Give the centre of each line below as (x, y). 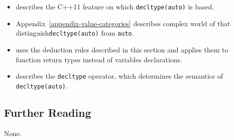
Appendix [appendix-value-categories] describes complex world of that (123, 23)
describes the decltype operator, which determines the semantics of (119, 76)
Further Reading (48, 112)
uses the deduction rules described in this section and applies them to (122, 49)
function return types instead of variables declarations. (99, 59)
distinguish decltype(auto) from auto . (75, 33)
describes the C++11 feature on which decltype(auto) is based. (115, 6)
